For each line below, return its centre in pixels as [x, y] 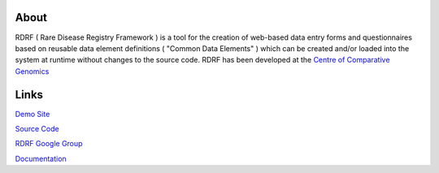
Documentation [41, 158]
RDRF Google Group [49, 144]
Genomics [32, 71]
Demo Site [33, 114]
